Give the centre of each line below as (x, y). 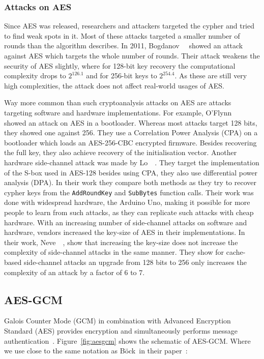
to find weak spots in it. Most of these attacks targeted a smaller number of (122, 35)
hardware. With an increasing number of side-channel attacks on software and (126, 222)
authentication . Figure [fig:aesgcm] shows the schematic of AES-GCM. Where (127, 340)
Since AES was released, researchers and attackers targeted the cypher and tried (129, 26)
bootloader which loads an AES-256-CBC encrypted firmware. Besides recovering (130, 142)
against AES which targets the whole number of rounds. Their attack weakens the (132, 55)
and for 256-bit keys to (122, 76)
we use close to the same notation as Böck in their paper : (96, 351)
